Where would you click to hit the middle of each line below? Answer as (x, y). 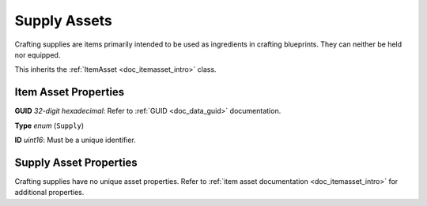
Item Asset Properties (70, 92)
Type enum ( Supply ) (49, 125)
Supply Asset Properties (76, 162)
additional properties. (49, 193)
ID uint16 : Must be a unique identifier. (75, 140)
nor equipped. (38, 54)
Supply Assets (63, 21)
